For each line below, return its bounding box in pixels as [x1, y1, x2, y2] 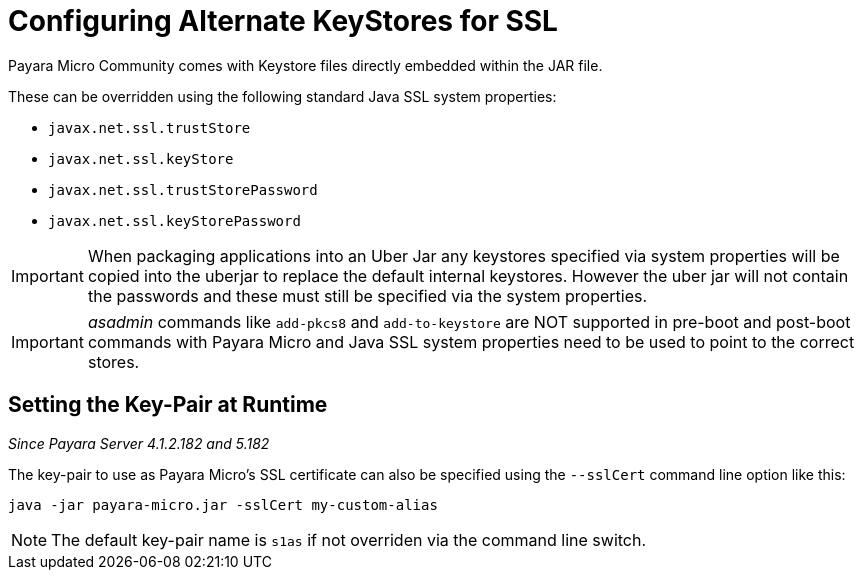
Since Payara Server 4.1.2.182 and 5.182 [8, 434, 270, 452]
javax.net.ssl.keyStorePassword [48, 212, 301, 229]
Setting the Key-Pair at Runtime [8, 392, 328, 418]
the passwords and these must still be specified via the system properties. [87, 285, 648, 306]
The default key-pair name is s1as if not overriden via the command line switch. [51, 529, 647, 550]
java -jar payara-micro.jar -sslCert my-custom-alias [8, 496, 438, 513]
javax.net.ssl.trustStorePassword [48, 181, 318, 198]
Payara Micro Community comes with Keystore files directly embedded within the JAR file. [8, 56, 603, 74]
